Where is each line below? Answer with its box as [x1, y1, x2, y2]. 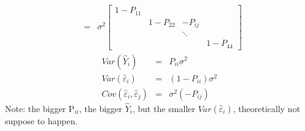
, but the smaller [133, 102, 196, 114]
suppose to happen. [5, 114, 78, 127]
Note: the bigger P [5, 102, 75, 114]
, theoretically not [233, 102, 301, 114]
